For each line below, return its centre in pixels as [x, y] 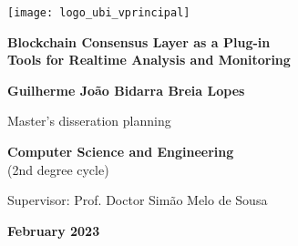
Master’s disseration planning [89, 121]
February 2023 [54, 230]
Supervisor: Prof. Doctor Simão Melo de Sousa [138, 200]
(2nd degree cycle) [58, 169]
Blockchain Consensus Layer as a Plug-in [139, 41]
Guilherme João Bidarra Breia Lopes [126, 90]
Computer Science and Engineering [121, 152]
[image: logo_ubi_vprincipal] [99, 13]
